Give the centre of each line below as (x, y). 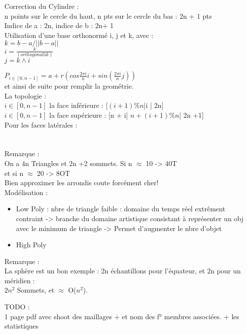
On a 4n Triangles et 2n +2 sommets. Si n (68, 163)
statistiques (22, 326)
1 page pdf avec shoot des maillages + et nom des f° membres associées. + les (122, 316)
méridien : (20, 280)
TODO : (17, 307)
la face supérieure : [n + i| (89, 115)
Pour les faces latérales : (41, 124)
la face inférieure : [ (79, 105)
